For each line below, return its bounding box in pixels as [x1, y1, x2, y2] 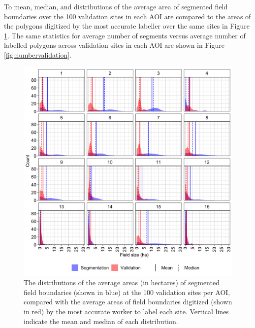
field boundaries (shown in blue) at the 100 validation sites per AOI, [24, 287, 230, 297]
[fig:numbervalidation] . [4, 49, 71, 60]
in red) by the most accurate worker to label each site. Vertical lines [24, 306, 229, 316]
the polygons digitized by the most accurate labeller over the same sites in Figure [4, 21, 250, 31]
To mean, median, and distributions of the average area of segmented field [4, 1, 228, 11]
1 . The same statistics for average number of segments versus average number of [4, 30, 246, 40]
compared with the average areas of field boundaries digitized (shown [24, 296, 232, 307]
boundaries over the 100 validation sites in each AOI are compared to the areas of [4, 11, 251, 21]
